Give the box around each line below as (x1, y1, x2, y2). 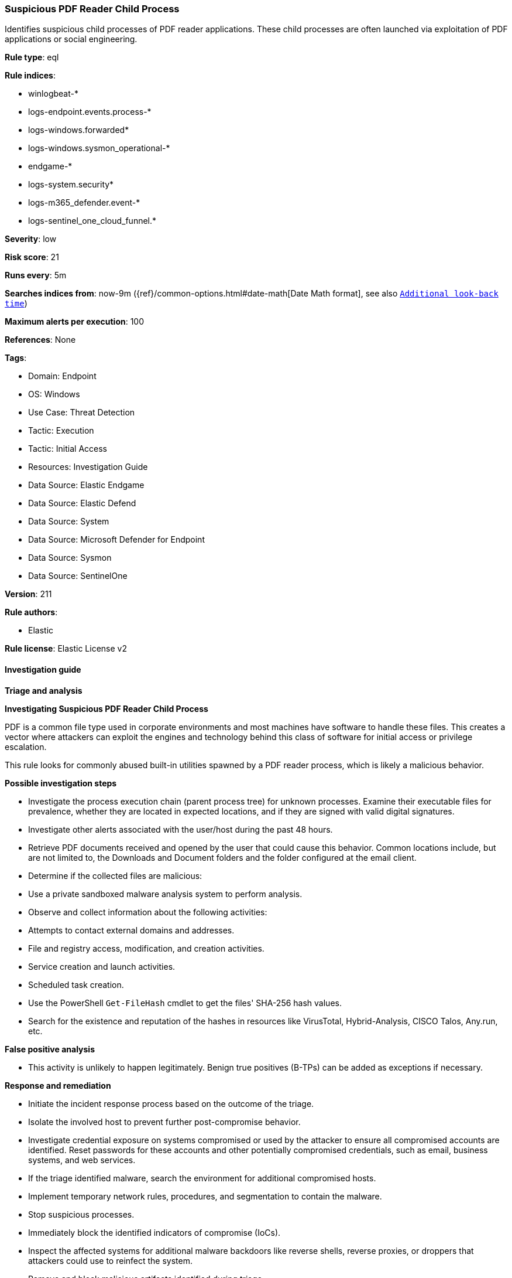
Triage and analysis (5, 685, 83, 696)
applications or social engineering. (5, 34, 138, 45)
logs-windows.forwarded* (28, 125, 129, 135)
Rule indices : (5, 70, 56, 81)
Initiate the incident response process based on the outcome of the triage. (28, 1098, 314, 1109)
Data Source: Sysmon (28, 553, 112, 563)
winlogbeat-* (28, 88, 78, 99)
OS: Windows (28, 389, 80, 400)
